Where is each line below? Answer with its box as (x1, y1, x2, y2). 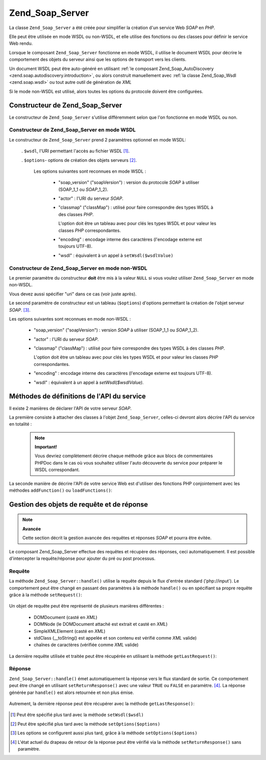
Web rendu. (9, 40, 33, 46)
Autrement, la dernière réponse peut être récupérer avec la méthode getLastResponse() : (9, 700, 195, 706)
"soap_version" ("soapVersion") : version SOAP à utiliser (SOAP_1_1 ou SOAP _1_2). (33, 327, 199, 333)
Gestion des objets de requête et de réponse (9, 500, 148, 508)
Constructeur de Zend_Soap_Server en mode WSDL (9, 126, 136, 133)
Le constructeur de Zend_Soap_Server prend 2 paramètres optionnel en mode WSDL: (9, 137, 186, 143)
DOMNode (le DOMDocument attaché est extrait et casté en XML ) (33, 621, 168, 627)
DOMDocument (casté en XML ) (33, 614, 98, 620)
